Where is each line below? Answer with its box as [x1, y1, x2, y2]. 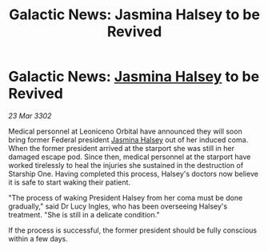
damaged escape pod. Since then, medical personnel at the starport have [8, 152, 251, 161]
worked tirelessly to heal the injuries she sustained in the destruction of [8, 160, 244, 169]
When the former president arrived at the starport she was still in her [8, 143, 234, 153]
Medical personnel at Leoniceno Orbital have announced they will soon [8, 126, 242, 136]
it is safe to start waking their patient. [8, 177, 130, 187]
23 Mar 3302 [8, 110, 52, 121]
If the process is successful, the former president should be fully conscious [8, 225, 258, 235]
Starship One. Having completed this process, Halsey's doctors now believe [8, 169, 258, 178]
